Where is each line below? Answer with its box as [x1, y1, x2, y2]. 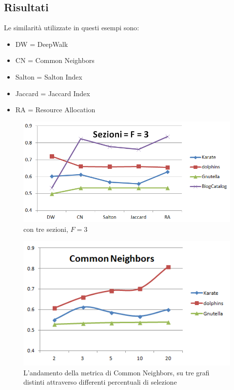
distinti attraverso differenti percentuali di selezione [23, 377, 177, 387]
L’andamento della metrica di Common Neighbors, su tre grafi [23, 367, 210, 377]
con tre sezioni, [23, 224, 68, 234]
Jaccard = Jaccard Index [15, 88, 90, 98]
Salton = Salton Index [15, 71, 82, 82]
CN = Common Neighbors [15, 55, 95, 65]
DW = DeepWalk [15, 39, 68, 49]
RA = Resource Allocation [15, 104, 96, 115]
